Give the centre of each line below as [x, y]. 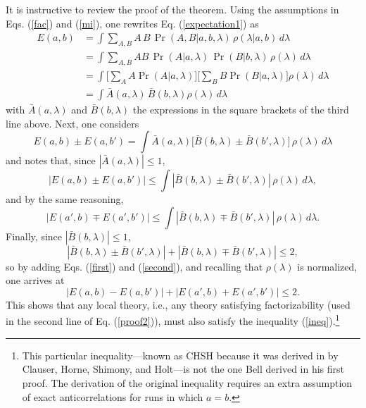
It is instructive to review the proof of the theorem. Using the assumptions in [172, 9]
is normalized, [327, 266]
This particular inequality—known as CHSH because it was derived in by [180, 355]
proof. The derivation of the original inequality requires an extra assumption [187, 382]
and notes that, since [51, 160]
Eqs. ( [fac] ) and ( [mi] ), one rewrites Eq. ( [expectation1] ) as [132, 23]
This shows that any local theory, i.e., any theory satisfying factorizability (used [178, 304]
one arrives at [35, 280]
